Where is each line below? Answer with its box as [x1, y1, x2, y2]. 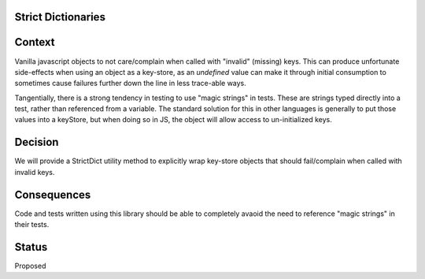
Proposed [14, 261, 46, 270]
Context [14, 35, 55, 49]
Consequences [14, 188, 91, 201]
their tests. [14, 220, 50, 229]
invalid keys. [14, 167, 55, 177]
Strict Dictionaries [14, 10, 106, 24]
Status [14, 240, 48, 254]
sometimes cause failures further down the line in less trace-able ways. [14, 79, 247, 88]
